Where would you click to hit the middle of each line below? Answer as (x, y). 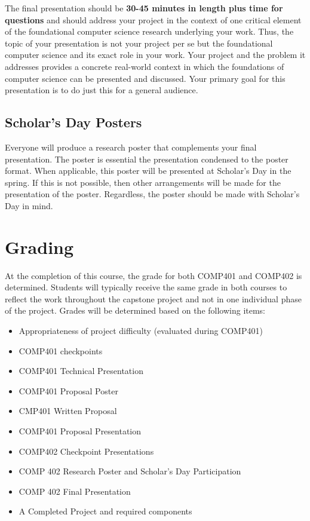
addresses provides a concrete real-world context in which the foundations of (145, 66)
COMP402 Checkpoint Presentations (86, 451)
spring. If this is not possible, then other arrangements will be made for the (143, 182)
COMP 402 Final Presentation (75, 491)
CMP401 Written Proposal (68, 411)
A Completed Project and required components (105, 511)
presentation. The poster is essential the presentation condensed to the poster (147, 159)
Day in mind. (29, 205)
